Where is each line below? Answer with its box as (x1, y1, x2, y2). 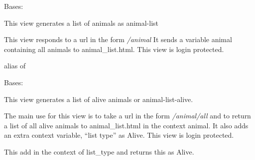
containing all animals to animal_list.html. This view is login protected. (4, 44, 224, 54)
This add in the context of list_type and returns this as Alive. (4, 146, 194, 157)
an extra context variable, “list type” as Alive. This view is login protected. (4, 130, 234, 140)
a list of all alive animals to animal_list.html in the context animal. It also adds (4, 120, 249, 130)
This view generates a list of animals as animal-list (4, 17, 159, 28)
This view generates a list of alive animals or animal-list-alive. (4, 94, 193, 104)
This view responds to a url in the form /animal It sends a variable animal (4, 34, 232, 45)
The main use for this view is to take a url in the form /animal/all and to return (4, 110, 251, 121)
